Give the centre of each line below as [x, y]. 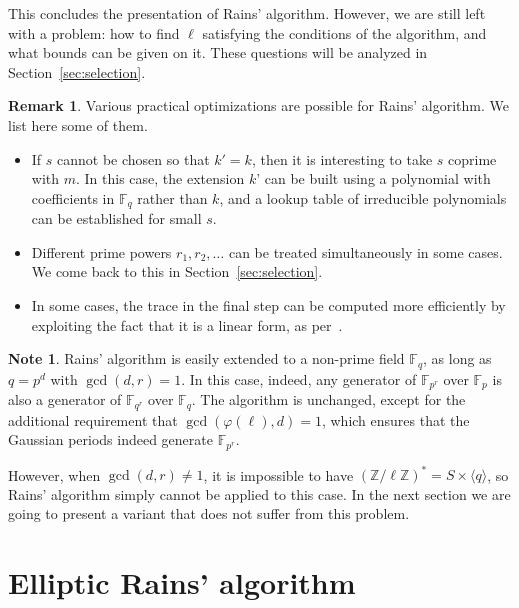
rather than [172, 197]
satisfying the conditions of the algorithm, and [344, 32]
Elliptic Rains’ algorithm [182, 582]
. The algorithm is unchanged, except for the [328, 399]
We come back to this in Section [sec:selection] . [177, 271]
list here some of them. [78, 124]
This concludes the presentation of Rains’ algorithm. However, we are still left [247, 13]
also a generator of [65, 399]
